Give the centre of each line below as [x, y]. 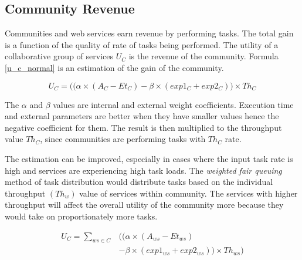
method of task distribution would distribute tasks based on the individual [139, 182]
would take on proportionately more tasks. [81, 216]
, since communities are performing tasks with [123, 139]
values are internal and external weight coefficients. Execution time [173, 104]
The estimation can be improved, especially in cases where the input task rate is [149, 158]
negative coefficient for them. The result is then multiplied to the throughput [143, 127]
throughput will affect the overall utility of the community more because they [144, 205]
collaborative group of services [59, 56]
